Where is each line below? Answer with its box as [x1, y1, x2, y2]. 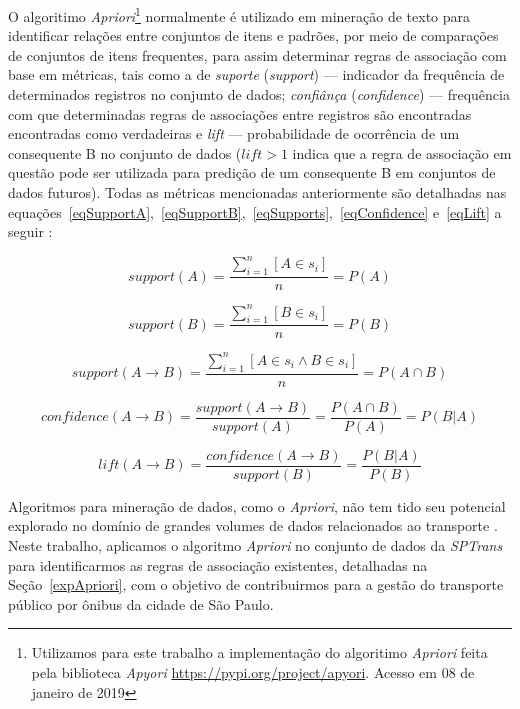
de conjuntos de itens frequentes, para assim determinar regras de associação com [8, 44, 507, 65]
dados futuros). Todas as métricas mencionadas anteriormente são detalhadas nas [8, 182, 507, 202]
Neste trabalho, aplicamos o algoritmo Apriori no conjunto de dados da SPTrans [8, 535, 503, 556]
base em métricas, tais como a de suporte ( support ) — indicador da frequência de [8, 64, 505, 85]
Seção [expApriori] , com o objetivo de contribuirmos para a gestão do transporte [8, 574, 504, 595]
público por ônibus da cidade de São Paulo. [8, 593, 274, 614]
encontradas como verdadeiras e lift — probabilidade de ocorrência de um [8, 123, 460, 144]
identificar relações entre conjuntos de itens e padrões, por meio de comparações [8, 25, 499, 46]
